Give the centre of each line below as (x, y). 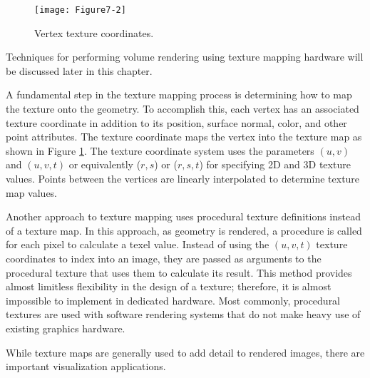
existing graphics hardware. (66, 328)
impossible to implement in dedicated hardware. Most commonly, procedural (173, 300)
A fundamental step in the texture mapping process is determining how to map (179, 94)
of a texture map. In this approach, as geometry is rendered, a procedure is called (184, 230)
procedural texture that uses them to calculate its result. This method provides (179, 272)
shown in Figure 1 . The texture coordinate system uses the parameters (160, 150)
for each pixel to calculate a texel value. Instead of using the (138, 244)
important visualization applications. (86, 366)
